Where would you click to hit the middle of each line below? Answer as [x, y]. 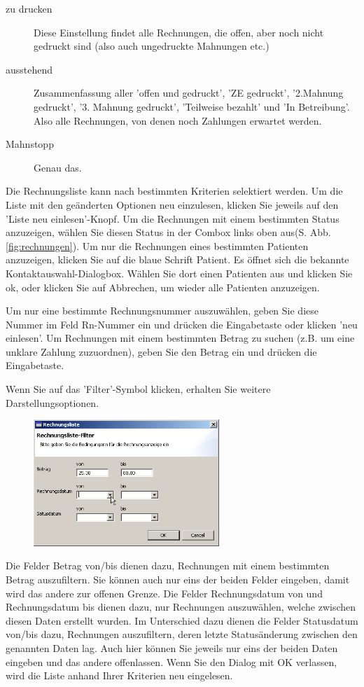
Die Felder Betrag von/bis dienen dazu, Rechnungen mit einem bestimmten [168, 565]
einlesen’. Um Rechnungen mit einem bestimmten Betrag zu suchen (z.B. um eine [180, 338]
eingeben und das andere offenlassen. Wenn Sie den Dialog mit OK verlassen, [171, 661]
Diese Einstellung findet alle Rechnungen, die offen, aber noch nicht [179, 32]
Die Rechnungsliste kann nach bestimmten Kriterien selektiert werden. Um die [174, 191]
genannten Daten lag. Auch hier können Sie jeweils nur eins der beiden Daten [172, 648]
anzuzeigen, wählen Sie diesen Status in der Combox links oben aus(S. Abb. [168, 232]
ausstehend [29, 69]
